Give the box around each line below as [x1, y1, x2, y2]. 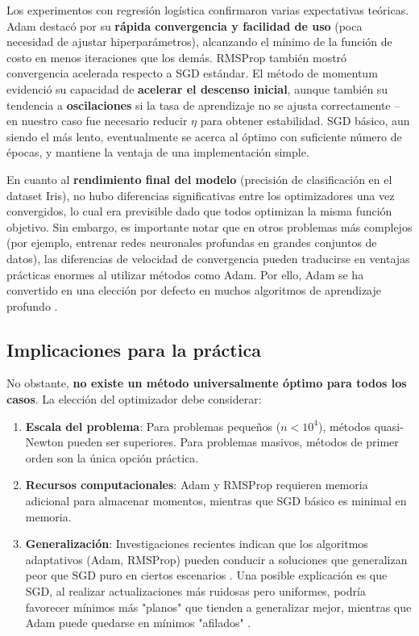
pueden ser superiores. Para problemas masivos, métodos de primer [67, 433, 399, 450]
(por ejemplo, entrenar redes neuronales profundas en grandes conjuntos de [6, 234, 377, 251]
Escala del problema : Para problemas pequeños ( [25, 417, 281, 434]
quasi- [374, 417, 404, 434]
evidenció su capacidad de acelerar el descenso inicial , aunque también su [6, 80, 388, 97]
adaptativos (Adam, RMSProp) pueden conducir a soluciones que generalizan [25, 550, 408, 567]
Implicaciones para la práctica [6, 337, 261, 362]
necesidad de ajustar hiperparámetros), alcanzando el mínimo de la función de [6, 33, 392, 50]
